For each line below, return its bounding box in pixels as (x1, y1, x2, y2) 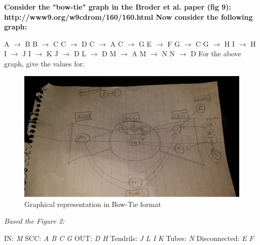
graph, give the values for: (4, 58, 85, 68)
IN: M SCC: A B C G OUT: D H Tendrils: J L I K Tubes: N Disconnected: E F (4, 232, 254, 243)
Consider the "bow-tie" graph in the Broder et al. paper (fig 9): (4, 2, 232, 12)
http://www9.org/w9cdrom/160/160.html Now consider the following (4, 11, 253, 22)
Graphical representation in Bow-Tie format (24, 198, 161, 209)
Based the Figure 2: (4, 216, 65, 226)
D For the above (191, 48, 241, 59)
